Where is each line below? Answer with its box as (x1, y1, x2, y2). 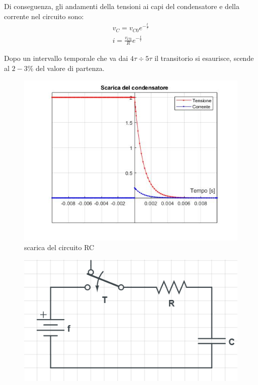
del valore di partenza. (36, 63, 105, 73)
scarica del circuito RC (24, 242, 95, 253)
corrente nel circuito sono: (4, 11, 84, 21)
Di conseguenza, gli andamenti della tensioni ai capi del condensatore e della (4, 1, 239, 11)
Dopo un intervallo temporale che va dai (4, 53, 128, 63)
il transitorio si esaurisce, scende (154, 53, 254, 63)
